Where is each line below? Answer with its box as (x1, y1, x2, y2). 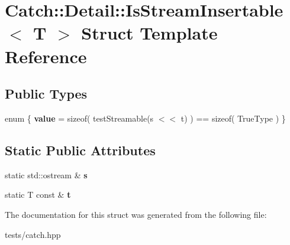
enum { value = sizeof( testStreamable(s (5, 112, 154, 124)
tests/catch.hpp (5, 228, 61, 240)
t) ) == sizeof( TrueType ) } (181, 112, 286, 124)
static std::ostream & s (5, 168, 88, 181)
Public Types (5, 84, 88, 103)
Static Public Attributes (5, 141, 156, 159)
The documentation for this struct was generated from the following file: (5, 208, 267, 220)
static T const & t (5, 188, 71, 201)
